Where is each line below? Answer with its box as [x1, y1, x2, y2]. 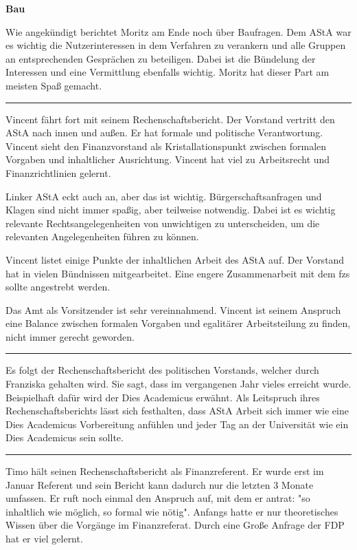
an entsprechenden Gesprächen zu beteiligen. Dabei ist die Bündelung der [5, 51, 316, 65]
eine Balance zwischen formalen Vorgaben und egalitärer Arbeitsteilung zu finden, [5, 316, 351, 330]
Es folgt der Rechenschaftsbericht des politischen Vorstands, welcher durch [5, 363, 319, 377]
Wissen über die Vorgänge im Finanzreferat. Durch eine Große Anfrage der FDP [5, 518, 345, 532]
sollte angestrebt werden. [5, 279, 111, 294]
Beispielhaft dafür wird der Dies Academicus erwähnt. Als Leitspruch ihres [5, 390, 320, 404]
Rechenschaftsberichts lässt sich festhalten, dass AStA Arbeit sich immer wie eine [5, 403, 349, 418]
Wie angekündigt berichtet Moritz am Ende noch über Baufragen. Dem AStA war [5, 24, 352, 39]
